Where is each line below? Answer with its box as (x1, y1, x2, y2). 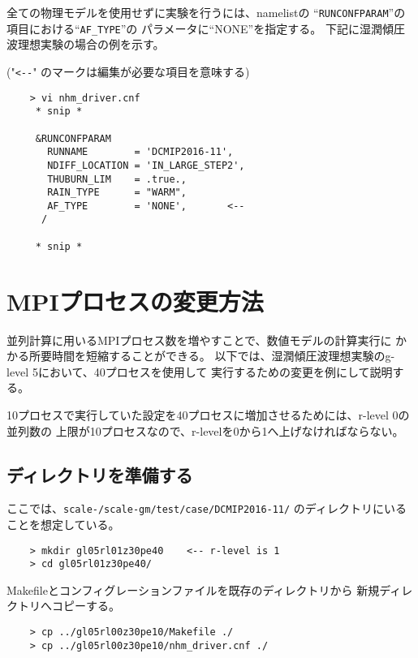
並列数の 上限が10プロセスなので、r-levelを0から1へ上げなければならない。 (6, 422, 404, 439)
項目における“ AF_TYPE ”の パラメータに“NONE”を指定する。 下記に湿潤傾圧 (6, 19, 405, 37)
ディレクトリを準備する (6, 462, 193, 487)
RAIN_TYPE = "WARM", (47, 187, 187, 199)
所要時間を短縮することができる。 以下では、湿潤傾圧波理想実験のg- (28, 347, 395, 364)
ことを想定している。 (6, 515, 120, 532)
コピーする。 (51, 597, 120, 614)
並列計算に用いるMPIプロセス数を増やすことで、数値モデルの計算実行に (6, 331, 392, 348)
